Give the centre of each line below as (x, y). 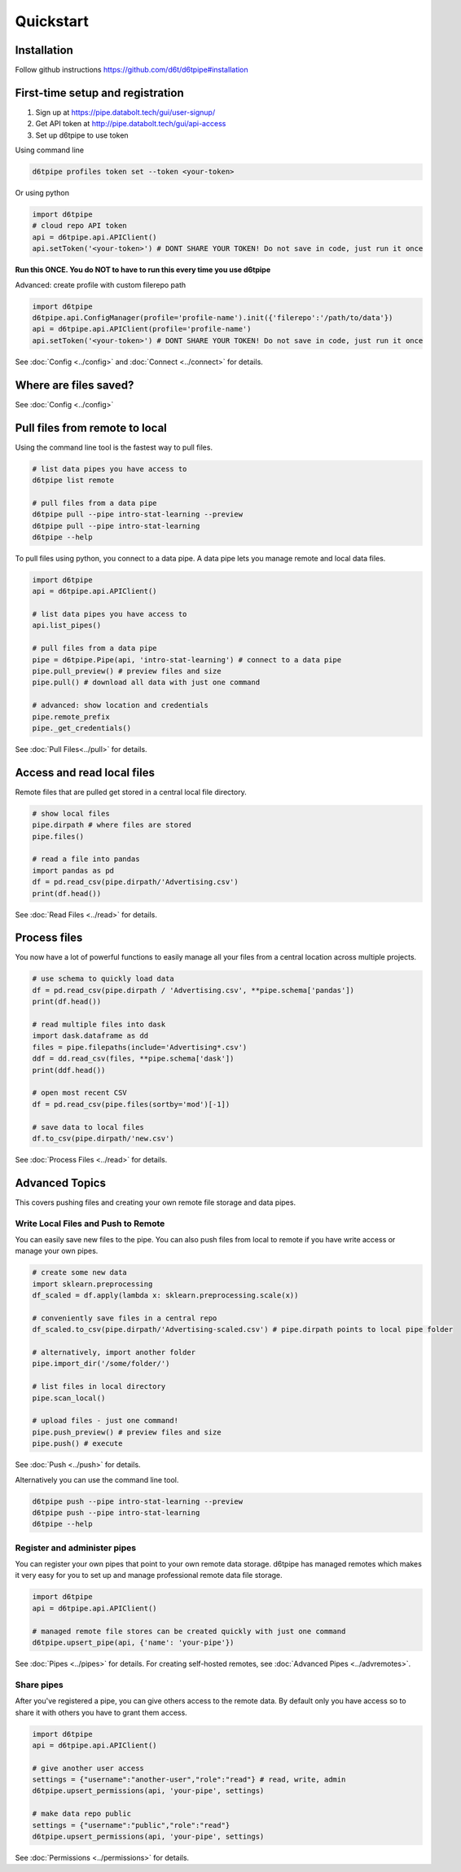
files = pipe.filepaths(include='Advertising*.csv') (140, 1047)
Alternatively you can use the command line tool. (97, 1479)
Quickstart (52, 21)
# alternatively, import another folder (114, 1353)
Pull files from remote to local (91, 428)
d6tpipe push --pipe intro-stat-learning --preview (138, 1501)
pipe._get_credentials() (82, 728)
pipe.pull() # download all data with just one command (146, 683)
